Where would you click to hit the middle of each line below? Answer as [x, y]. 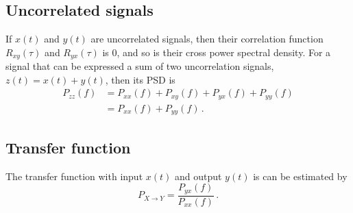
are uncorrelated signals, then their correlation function [207, 39]
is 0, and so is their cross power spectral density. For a [217, 52]
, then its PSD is [140, 79]
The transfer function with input [74, 176]
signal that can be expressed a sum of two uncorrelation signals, [140, 66]
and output [198, 176]
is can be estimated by [300, 176]
